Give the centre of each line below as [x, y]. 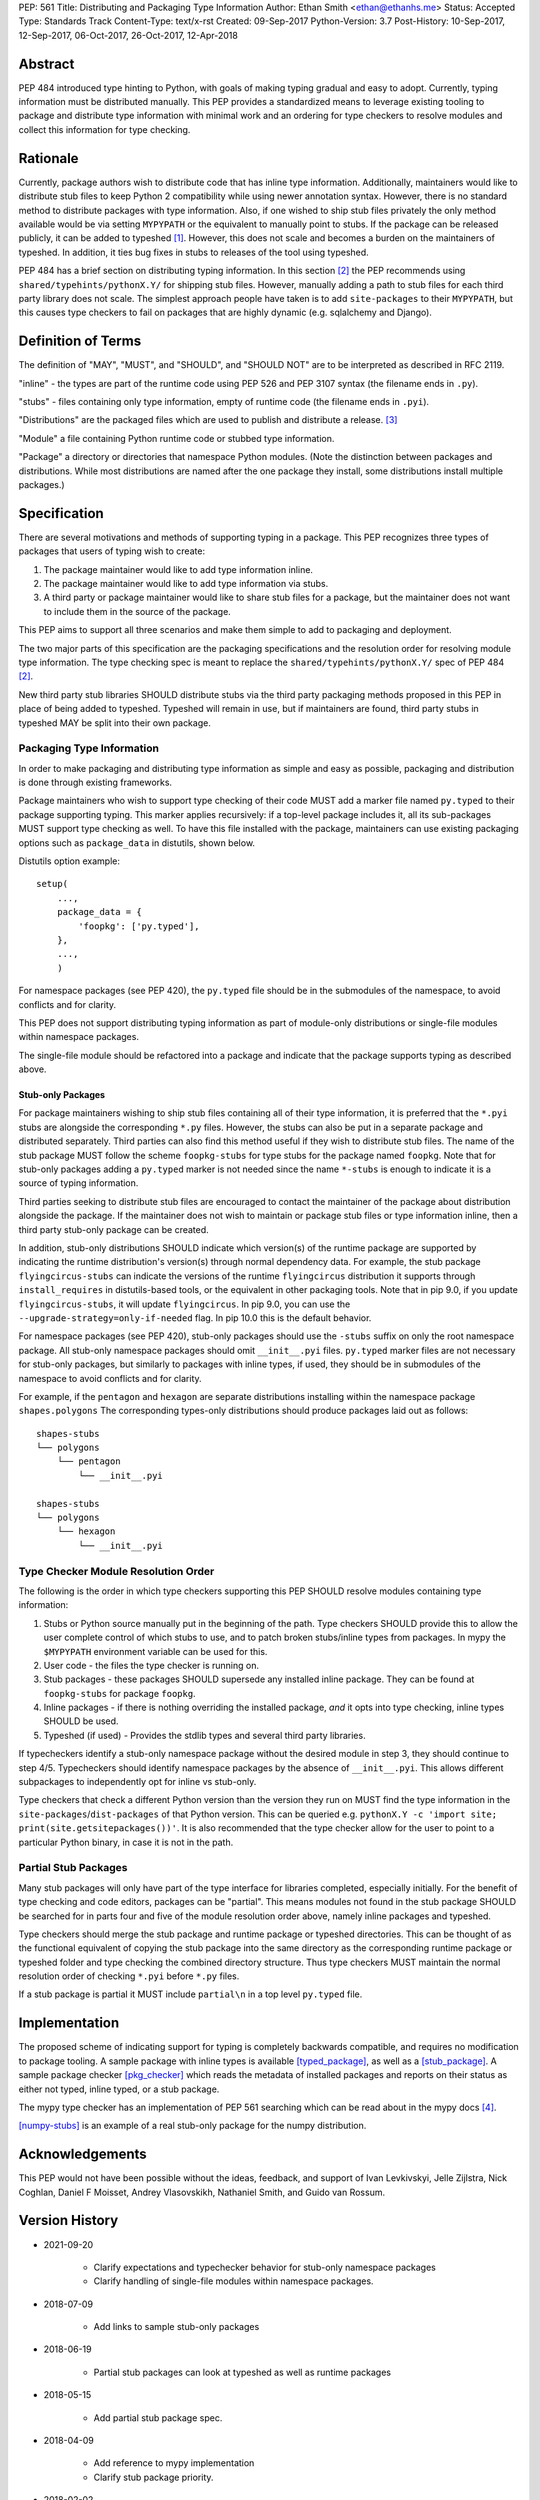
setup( [52, 884]
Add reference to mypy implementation [174, 2463]
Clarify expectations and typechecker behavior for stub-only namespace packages [265, 2267]
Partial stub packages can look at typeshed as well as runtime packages [242, 2372]
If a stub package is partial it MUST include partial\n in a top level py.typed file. [190, 1994]
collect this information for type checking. [104, 129]
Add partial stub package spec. [158, 2417]
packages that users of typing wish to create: [111, 551]
